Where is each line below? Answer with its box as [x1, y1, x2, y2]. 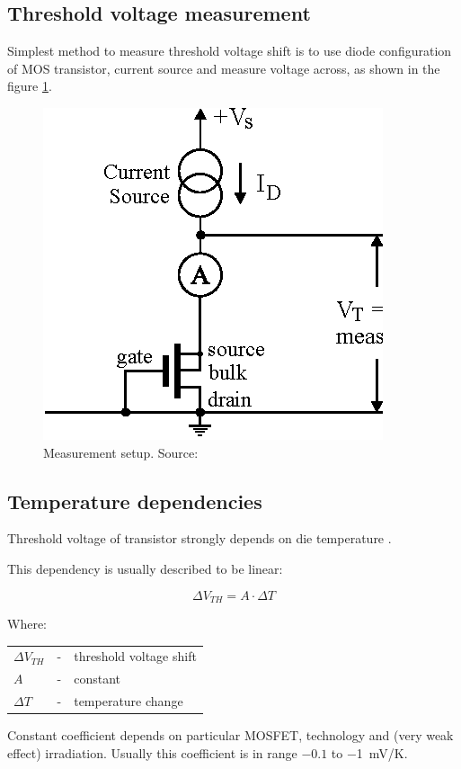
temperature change [74, 692, 183, 711]
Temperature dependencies [7, 487, 262, 514]
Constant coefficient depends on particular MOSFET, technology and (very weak [7, 726, 454, 745]
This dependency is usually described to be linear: [7, 559, 283, 577]
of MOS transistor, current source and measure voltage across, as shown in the [7, 58, 440, 77]
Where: [7, 614, 47, 633]
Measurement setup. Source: [43, 443, 199, 461]
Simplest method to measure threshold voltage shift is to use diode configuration [7, 41, 452, 60]
